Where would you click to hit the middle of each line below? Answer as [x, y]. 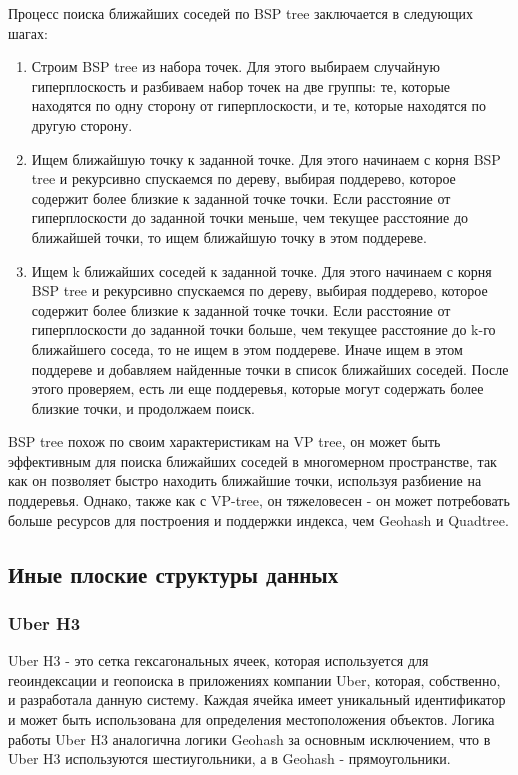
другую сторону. [82, 124]
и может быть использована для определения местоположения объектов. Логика [251, 719]
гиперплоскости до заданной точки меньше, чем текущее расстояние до [250, 217]
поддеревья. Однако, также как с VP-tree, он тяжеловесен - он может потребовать [259, 500]
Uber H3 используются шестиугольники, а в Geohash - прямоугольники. [229, 758]
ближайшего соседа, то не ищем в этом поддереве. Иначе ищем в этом [247, 348]
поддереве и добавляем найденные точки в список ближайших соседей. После [270, 368]
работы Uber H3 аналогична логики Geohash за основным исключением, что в [249, 738]
